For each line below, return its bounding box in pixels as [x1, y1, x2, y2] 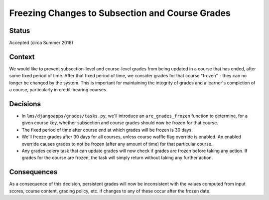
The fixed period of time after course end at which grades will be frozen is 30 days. [21, 127, 193, 133]
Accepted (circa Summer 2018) [9, 40, 73, 46]
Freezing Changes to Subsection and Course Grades [9, 7, 231, 18]
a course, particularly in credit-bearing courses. [9, 87, 108, 93]
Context [9, 52, 35, 61]
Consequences [9, 168, 58, 177]
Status [9, 26, 30, 35]
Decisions [9, 100, 41, 108]
